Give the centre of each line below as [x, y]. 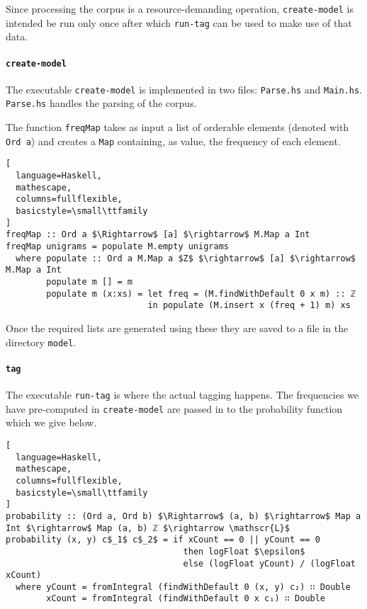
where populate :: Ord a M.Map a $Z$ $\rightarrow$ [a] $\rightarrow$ [186, 258]
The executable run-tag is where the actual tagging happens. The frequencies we [182, 395]
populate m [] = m [89, 281]
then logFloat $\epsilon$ [244, 551]
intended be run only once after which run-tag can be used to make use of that [179, 22]
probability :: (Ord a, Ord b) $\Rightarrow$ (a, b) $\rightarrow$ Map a [183, 516]
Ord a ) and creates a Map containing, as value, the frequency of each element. [173, 141]
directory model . [41, 342]
